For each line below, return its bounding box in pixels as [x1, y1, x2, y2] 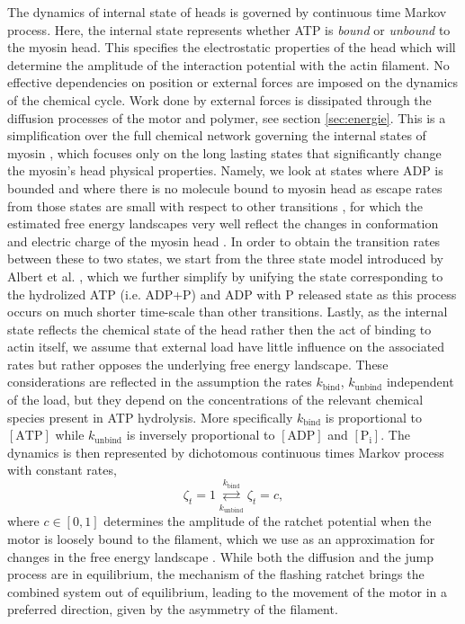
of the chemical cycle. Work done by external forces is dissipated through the [7, 90, 432, 109]
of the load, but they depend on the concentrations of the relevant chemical [7, 390, 424, 409]
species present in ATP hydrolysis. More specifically [7, 407, 293, 426]
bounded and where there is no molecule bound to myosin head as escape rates [7, 178, 443, 197]
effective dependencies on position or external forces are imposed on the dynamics [7, 73, 459, 92]
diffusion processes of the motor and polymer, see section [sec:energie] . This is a [7, 108, 446, 127]
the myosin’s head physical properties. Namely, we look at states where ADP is [7, 161, 443, 180]
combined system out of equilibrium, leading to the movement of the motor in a [7, 582, 448, 601]
